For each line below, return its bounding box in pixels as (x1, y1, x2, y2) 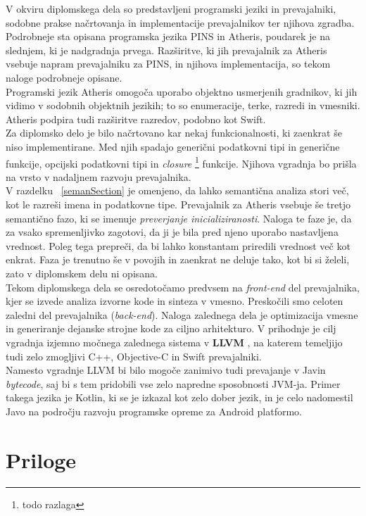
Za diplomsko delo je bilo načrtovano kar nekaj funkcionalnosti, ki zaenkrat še (6, 125, 342, 140)
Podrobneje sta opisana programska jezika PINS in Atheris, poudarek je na (6, 29, 330, 44)
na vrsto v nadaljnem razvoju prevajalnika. (6, 169, 191, 184)
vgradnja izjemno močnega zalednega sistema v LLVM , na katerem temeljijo (6, 334, 343, 349)
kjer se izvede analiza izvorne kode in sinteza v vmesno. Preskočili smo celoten (6, 294, 343, 308)
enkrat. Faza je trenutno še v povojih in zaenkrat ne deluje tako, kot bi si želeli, (6, 252, 350, 267)
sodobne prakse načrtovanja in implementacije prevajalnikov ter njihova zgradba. (6, 15, 355, 30)
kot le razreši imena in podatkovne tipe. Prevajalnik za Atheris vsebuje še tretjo (6, 196, 351, 211)
